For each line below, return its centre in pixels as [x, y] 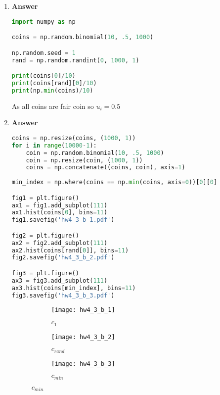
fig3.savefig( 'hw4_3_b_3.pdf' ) [63, 295]
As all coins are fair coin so [53, 106]
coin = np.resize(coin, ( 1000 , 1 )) [84, 160]
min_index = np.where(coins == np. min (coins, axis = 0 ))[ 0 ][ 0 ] [114, 182]
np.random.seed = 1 [44, 53]
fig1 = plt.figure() [45, 198]
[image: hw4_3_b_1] [83, 310]
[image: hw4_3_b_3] [83, 364]
